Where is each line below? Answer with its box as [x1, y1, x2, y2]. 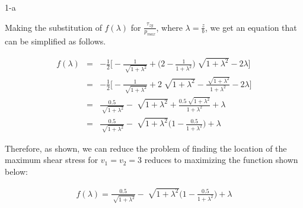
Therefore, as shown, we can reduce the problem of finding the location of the [5, 142, 287, 154]
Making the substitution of [5, 21, 102, 33]
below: [5, 165, 28, 178]
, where [156, 21, 183, 33]
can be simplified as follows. [5, 35, 106, 47]
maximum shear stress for [5, 153, 98, 166]
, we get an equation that [205, 21, 297, 33]
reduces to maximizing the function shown [144, 153, 298, 166]
